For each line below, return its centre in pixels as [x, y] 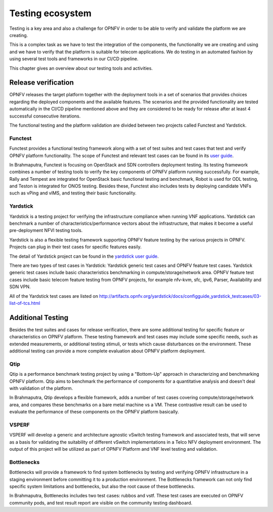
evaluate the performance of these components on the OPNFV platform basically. [94, 412]
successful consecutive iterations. [45, 116]
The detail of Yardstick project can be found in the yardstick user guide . [84, 256]
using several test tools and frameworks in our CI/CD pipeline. [74, 59]
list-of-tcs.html [25, 303]
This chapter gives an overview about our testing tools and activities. [81, 68]
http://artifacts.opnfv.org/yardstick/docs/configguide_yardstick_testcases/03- [180, 296]
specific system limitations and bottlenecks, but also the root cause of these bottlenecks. [102, 486]
